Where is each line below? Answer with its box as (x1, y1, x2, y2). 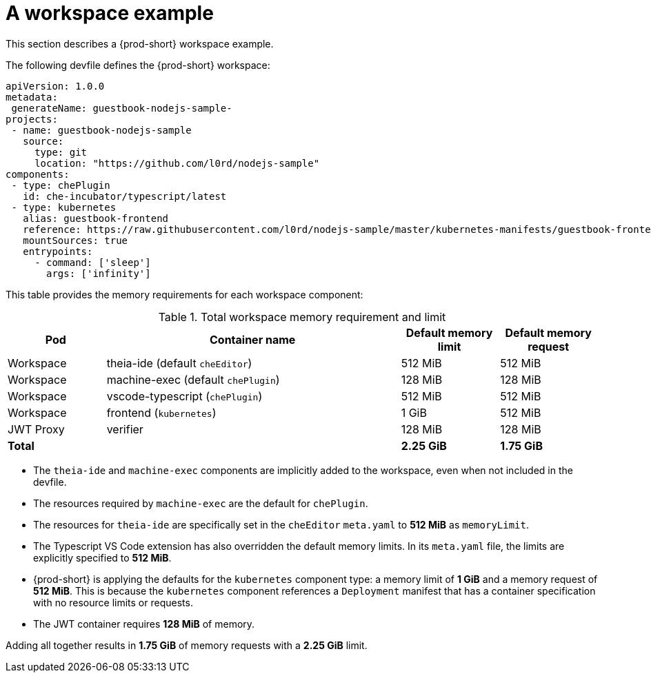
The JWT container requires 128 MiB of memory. (33, 617, 255, 630)
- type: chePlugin (11, 179, 110, 191)
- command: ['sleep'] (34, 256, 151, 268)
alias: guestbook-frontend (23, 212, 169, 224)
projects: (6, 113, 58, 125)
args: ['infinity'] (46, 267, 151, 279)
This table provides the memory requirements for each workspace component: (6, 288, 363, 300)
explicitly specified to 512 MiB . (33, 551, 172, 564)
